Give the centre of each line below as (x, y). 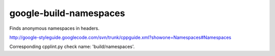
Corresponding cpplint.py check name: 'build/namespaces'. (72, 47)
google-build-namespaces (67, 13)
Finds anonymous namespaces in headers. (54, 28)
